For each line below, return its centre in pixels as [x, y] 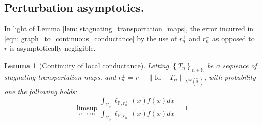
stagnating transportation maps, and [60, 76]
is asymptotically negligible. [52, 48]
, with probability [230, 76]
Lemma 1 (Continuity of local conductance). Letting [87, 65]
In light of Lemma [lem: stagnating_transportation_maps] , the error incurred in [129, 28]
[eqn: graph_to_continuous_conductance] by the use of [91, 38]
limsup [87, 109]
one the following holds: [41, 91]
